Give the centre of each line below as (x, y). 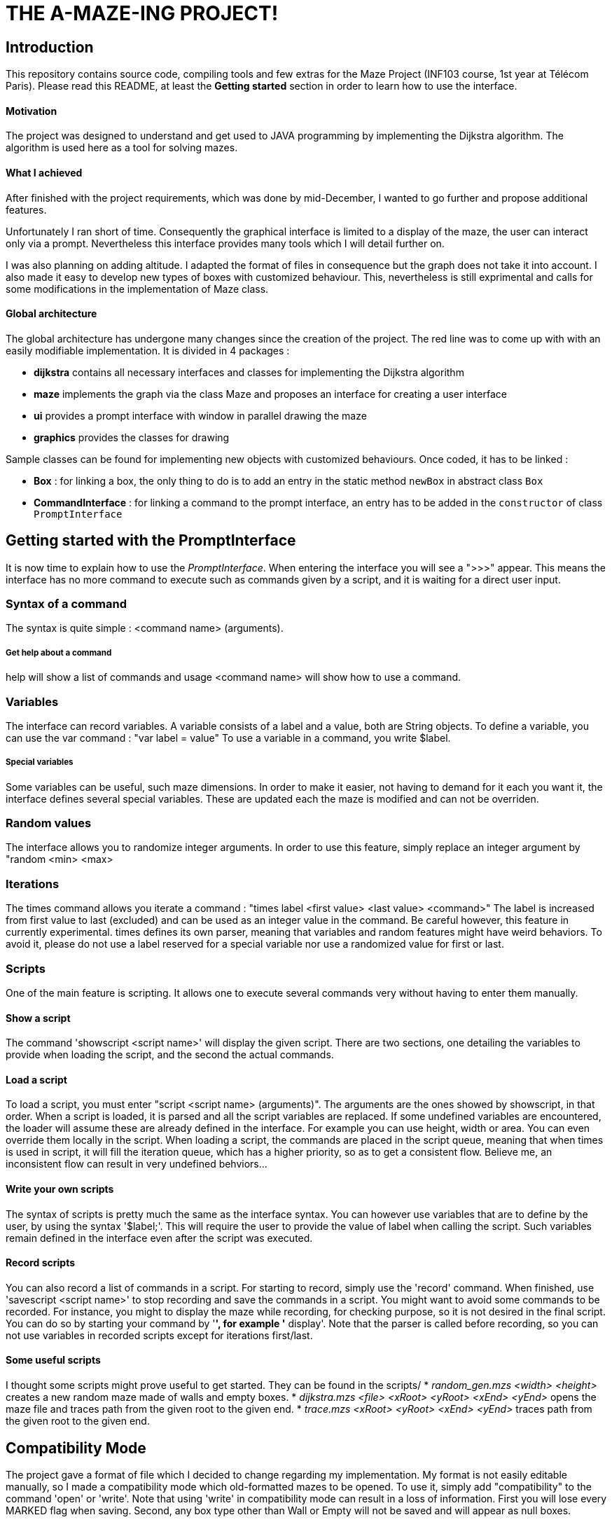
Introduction (50, 47)
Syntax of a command (66, 604)
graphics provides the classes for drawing (132, 437)
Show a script (38, 1018)
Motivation (32, 111)
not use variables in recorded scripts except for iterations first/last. (159, 1335)
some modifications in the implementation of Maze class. (137, 289)
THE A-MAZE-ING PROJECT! (142, 13)
